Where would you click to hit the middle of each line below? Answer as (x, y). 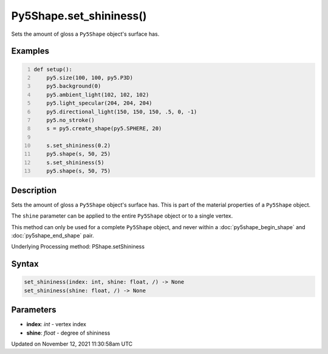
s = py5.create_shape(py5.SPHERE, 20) (104, 129)
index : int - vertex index (56, 324)
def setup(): (53, 69)
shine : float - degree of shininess (68, 333)
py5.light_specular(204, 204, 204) (99, 103)
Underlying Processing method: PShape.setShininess (78, 247)
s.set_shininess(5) (75, 162)
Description (34, 190)
